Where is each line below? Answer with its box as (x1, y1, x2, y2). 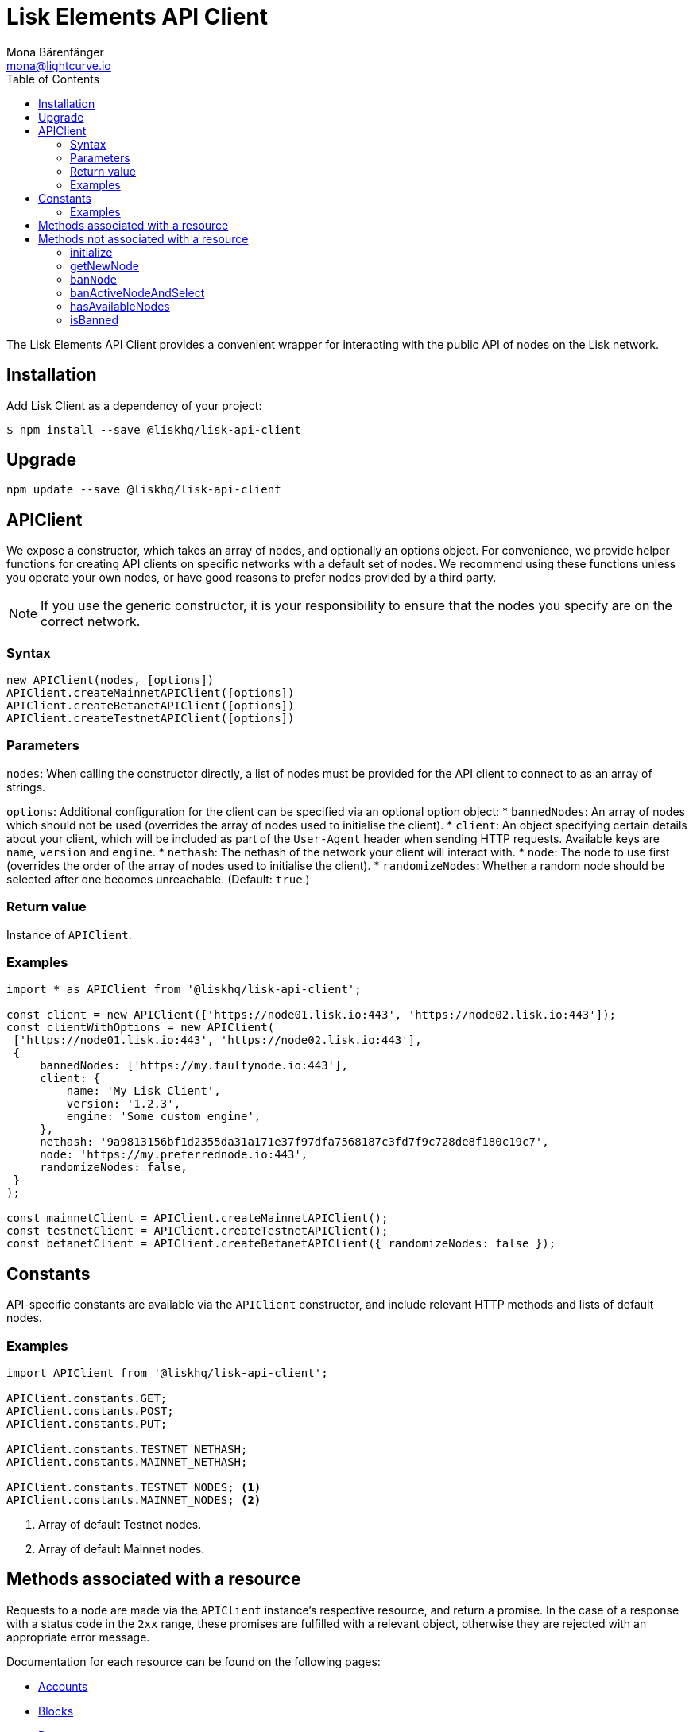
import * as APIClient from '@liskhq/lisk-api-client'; (6, 983, 362, 996)
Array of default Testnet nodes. (38, 1517, 202, 1531)
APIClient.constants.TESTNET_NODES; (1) (6, 1480, 261, 1494)
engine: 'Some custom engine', (66, 1110, 261, 1123)
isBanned (70, 312, 119, 327)
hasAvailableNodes (70, 299, 170, 313)
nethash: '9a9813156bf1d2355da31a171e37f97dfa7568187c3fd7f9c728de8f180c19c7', (40, 1135, 549, 1149)
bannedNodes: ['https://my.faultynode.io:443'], (40, 1059, 348, 1073)
